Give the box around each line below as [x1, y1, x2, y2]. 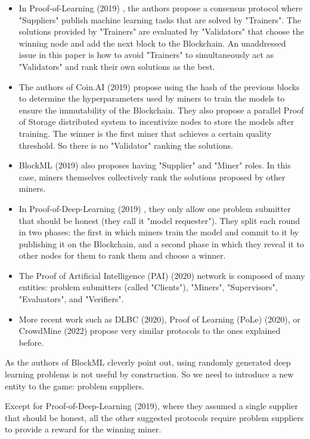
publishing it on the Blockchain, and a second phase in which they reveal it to [18, 237, 304, 250]
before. [18, 336, 44, 348]
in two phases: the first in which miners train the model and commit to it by [18, 226, 299, 238]
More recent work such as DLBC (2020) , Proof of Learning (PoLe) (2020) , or [18, 312, 300, 325]
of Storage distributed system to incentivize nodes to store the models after [18, 115, 294, 128]
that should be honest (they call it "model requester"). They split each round [18, 214, 300, 226]
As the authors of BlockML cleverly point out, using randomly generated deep [5, 356, 291, 369]
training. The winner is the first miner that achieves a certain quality [18, 127, 272, 139]
